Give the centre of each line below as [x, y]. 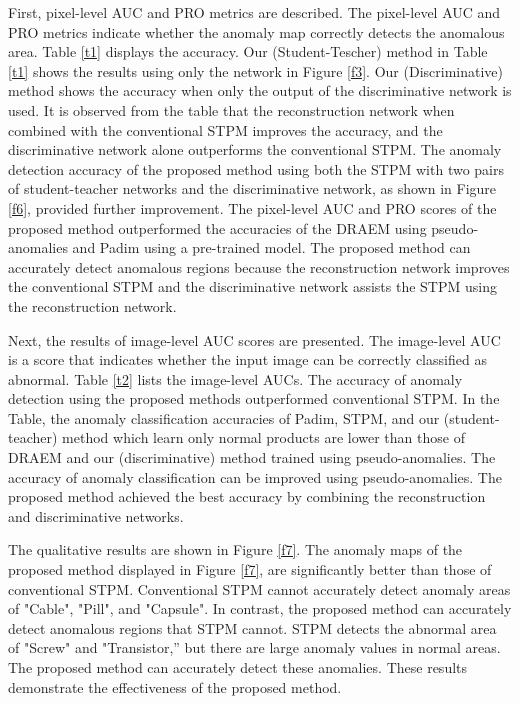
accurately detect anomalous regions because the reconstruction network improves [259, 266]
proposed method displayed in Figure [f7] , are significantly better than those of [250, 569]
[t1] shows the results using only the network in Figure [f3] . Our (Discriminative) [255, 70]
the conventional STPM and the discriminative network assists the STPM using [252, 286]
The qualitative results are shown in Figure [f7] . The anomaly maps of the [235, 549]
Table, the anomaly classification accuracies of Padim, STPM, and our [224, 417]
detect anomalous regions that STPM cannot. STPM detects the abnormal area [252, 627]
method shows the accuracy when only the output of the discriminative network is [260, 90]
